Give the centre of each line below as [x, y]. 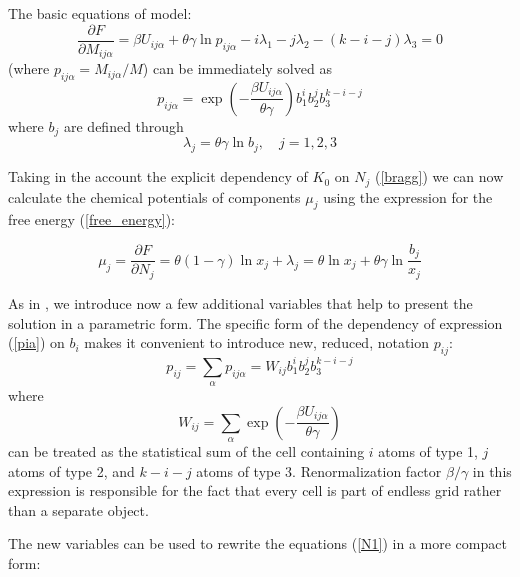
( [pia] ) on [36, 342]
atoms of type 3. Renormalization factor [319, 470]
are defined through [123, 125]
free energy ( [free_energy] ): [92, 219]
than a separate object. [78, 509]
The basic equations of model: [100, 13]
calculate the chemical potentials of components [154, 196]
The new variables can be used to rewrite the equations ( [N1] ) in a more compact [257, 543]
